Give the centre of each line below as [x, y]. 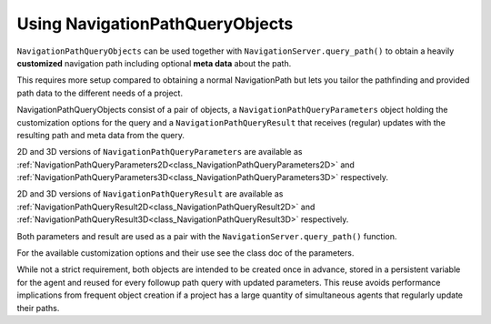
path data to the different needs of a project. [100, 93]
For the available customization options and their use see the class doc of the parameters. [185, 253]
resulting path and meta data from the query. [101, 135]
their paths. [38, 308]
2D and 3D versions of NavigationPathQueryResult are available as [150, 194]
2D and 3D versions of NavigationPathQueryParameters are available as [160, 152]
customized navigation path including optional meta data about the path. [154, 63]
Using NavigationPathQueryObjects [155, 24]
